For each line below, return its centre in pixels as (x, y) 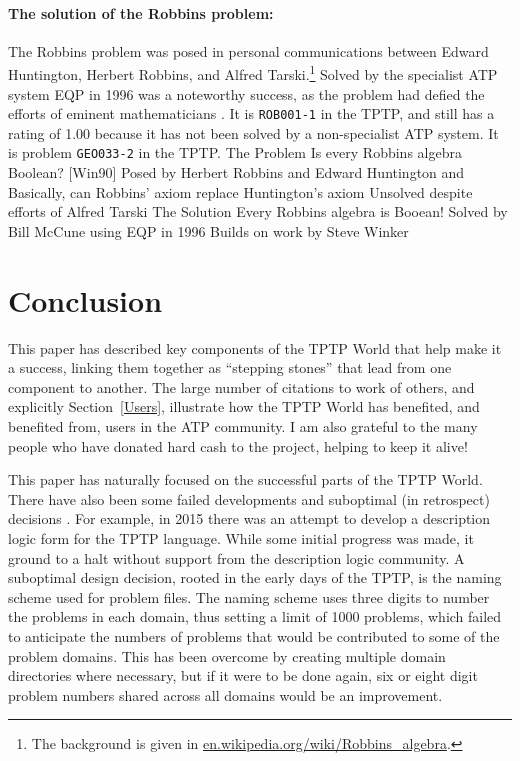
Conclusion (85, 299)
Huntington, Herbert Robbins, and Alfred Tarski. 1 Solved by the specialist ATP (253, 73)
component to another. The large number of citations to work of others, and (241, 386)
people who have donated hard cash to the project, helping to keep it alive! (238, 445)
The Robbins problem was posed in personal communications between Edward (248, 50)
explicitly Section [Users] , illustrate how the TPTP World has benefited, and (244, 406)
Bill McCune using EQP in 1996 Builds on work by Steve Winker (208, 230)
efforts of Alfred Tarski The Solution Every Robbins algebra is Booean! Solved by (258, 211)
